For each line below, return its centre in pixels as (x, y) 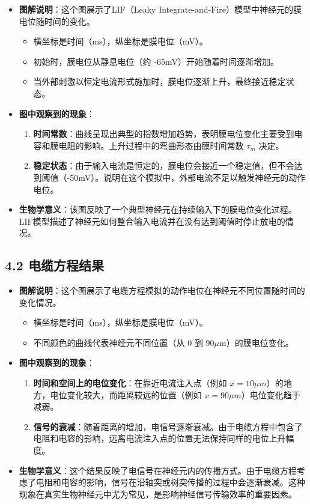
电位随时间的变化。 (57, 21)
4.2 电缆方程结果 (54, 265)
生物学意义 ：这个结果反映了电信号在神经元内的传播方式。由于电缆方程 (158, 470)
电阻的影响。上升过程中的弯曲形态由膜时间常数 (151, 145)
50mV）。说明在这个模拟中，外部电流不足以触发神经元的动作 (188, 177)
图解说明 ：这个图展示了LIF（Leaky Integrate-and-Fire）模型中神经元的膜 (160, 9)
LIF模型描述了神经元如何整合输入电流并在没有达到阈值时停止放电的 (152, 221)
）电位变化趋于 (271, 394)
